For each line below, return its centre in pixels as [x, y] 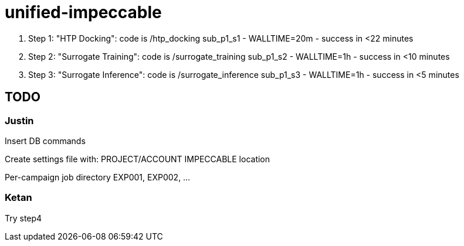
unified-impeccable [83, 12]
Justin [19, 120]
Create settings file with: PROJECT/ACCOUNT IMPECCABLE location [138, 159]
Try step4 [23, 218]
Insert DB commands [45, 141]
